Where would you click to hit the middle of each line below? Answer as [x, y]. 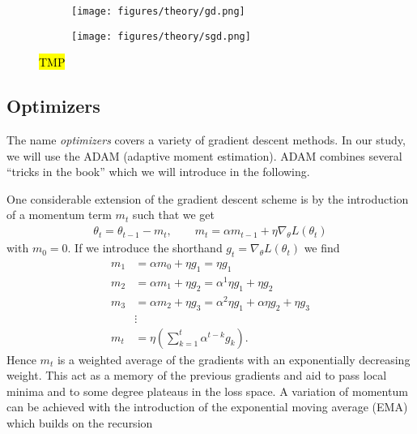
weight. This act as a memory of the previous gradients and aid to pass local [197, 375]
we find [322, 248]
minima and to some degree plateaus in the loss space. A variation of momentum [207, 391]
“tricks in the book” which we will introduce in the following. [158, 172]
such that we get [174, 215]
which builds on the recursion [80, 422]
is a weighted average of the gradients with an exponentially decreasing [234, 359]
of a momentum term [59, 215]
